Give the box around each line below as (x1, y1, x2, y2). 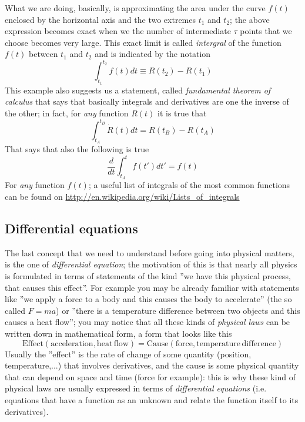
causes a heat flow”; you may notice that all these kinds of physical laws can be (5, 316, 290, 328)
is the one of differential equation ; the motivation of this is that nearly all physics (5, 258, 297, 270)
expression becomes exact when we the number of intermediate (5, 25, 231, 37)
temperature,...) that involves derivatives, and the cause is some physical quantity (5, 359, 299, 371)
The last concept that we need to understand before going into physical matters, (5, 246, 294, 259)
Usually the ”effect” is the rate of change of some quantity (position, (5, 347, 252, 360)
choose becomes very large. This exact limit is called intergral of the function (5, 36, 281, 48)
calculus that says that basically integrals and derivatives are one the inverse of (5, 95, 289, 108)
